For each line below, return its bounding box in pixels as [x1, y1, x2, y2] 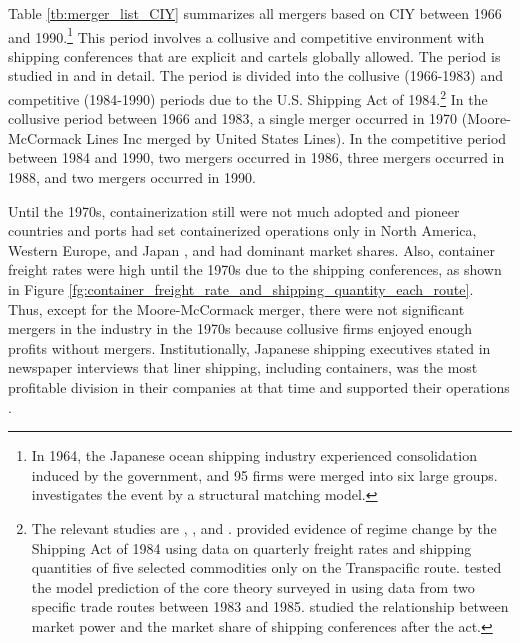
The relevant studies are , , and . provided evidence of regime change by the [31, 517, 497, 538]
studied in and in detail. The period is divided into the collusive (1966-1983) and [8, 65, 503, 86]
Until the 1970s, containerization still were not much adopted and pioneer [8, 200, 460, 221]
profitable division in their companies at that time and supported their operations [8, 377, 510, 397]
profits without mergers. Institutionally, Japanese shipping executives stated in [8, 337, 491, 358]
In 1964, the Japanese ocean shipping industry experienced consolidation [31, 445, 477, 466]
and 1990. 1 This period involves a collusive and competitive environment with [8, 23, 485, 47]
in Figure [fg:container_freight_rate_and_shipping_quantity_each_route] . [8, 279, 474, 300]
